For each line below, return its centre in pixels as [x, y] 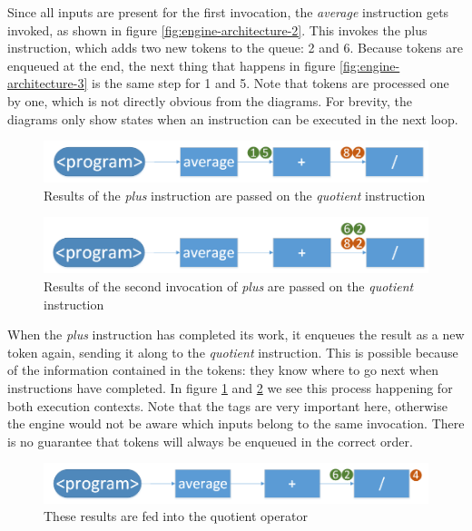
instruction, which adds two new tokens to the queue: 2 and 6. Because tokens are [235, 48]
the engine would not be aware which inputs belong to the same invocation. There [236, 423]
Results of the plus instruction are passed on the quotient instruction [235, 195]
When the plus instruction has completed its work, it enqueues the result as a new [236, 334]
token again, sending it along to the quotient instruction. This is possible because [233, 352]
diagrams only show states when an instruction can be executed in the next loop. [233, 118]
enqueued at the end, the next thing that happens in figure [172, 65]
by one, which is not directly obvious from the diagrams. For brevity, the [210, 100]
